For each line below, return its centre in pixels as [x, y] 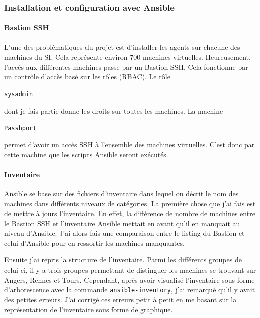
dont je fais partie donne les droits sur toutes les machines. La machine [114, 110]
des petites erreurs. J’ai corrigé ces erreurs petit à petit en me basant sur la [120, 299]
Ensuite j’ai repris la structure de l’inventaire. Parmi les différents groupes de [123, 260]
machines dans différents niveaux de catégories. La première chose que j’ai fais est [130, 203]
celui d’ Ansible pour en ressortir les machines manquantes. [94, 243]
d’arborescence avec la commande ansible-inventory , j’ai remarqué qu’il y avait [130, 289]
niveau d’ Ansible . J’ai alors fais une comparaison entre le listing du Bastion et [124, 233]
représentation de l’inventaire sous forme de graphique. [89, 309]
